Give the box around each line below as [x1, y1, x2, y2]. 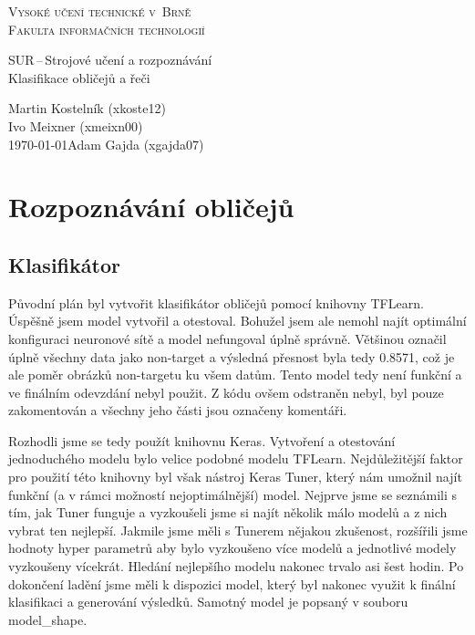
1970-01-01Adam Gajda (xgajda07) [8, 134, 204, 153]
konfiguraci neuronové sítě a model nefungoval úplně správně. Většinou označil [8, 328, 447, 348]
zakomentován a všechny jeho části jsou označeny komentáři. [8, 401, 347, 420]
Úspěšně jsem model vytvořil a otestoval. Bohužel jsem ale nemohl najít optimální [8, 311, 467, 330]
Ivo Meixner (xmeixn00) [8, 116, 143, 135]
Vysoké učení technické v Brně [8, 2, 191, 20]
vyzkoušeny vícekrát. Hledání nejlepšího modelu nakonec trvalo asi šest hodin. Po [8, 557, 464, 576]
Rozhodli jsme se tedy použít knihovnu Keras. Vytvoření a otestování [8, 431, 396, 450]
